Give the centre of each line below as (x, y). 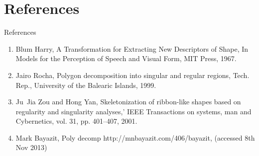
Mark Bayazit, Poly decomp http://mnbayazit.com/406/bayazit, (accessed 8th (135, 137)
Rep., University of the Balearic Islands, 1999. (86, 85)
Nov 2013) (31, 147)
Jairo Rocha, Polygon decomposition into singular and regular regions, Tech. (132, 75)
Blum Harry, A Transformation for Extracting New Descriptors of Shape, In (132, 48)
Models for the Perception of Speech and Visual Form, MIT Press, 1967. (126, 58)
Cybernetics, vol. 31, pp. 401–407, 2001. (76, 121)
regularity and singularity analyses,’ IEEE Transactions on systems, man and (133, 111)
